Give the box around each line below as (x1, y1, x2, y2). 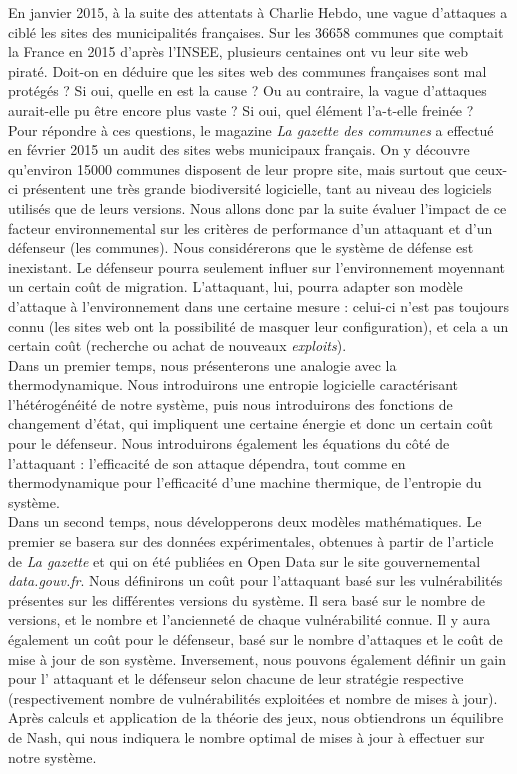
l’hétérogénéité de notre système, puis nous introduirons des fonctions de (8, 393, 453, 414)
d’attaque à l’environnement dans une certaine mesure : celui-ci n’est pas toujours (8, 295, 510, 316)
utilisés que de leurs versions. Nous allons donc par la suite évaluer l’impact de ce (8, 197, 507, 218)
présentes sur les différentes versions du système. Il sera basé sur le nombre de (8, 589, 486, 610)
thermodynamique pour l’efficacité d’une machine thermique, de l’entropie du (8, 472, 482, 493)
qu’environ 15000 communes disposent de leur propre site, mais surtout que (8, 158, 471, 179)
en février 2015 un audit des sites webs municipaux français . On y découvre (8, 139, 470, 160)
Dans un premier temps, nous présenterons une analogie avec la (8, 354, 397, 375)
